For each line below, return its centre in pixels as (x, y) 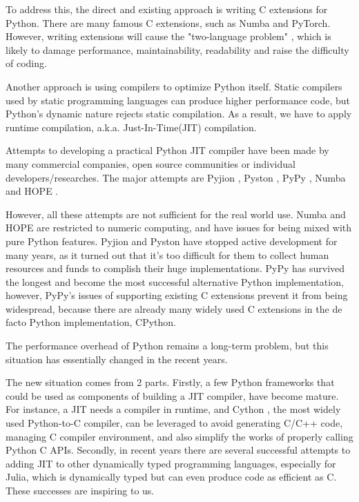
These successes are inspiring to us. (80, 490)
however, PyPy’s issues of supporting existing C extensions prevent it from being (177, 295)
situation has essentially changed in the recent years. (117, 359)
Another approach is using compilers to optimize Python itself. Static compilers (174, 86)
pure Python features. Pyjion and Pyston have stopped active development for (172, 241)
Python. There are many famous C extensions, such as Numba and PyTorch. (168, 22)
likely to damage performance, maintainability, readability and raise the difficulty (177, 49)
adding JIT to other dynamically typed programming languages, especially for (171, 463)
